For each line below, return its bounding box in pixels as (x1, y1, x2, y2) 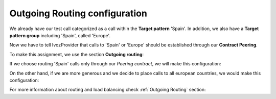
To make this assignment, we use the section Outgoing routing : (9, 51, 144, 57)
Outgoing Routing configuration (9, 8, 148, 19)
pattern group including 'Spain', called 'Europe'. (9, 32, 111, 38)
